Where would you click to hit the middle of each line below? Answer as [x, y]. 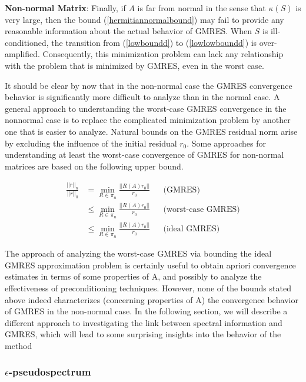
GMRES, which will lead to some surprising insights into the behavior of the [143, 334]
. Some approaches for [226, 143]
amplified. [22, 54]
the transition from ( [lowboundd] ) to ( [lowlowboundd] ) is [154, 42]
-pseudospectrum [50, 372]
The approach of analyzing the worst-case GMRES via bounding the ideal [138, 253]
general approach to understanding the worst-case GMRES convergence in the [146, 108]
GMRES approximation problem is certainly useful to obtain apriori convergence [150, 265]
